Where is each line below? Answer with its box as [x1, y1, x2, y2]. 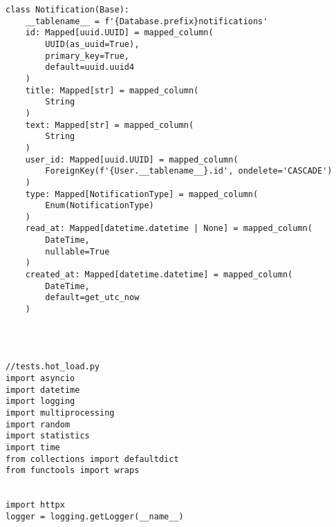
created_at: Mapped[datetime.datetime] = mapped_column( [25, 270, 293, 280]
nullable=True [45, 246, 110, 257]
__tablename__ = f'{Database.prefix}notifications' [25, 16, 268, 26]
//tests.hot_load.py [6, 362, 100, 372]
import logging [6, 396, 75, 407]
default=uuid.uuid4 [45, 62, 135, 73]
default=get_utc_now [45, 293, 140, 303]
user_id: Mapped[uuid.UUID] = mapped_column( [25, 154, 239, 165]
